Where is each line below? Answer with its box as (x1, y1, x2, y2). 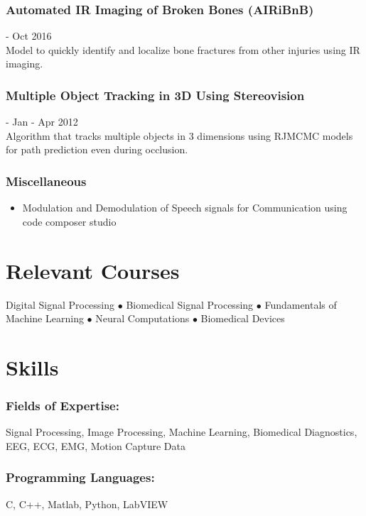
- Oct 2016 (6, 28, 52, 43)
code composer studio (22, 214, 117, 229)
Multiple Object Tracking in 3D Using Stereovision (6, 86, 305, 104)
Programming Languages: (6, 468, 155, 486)
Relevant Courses (6, 256, 180, 285)
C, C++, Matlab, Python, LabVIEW (6, 496, 168, 511)
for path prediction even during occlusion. (6, 142, 188, 157)
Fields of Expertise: (6, 397, 119, 415)
